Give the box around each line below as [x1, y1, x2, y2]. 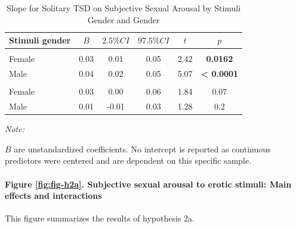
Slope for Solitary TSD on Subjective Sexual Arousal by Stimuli [7, 2, 241, 14]
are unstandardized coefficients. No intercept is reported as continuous [14, 142, 271, 155]
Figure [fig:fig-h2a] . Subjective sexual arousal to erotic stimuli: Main [5, 177, 292, 190]
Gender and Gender [87, 13, 160, 26]
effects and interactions [5, 189, 102, 202]
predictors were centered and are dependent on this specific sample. [5, 154, 252, 167]
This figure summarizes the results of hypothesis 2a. [5, 212, 195, 224]
